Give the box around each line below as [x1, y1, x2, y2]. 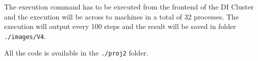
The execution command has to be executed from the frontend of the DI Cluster [4, 1, 254, 11]
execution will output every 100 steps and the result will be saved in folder [4, 21, 236, 31]
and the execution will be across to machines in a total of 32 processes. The [4, 11, 239, 21]
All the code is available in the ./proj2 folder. [4, 47, 149, 58]
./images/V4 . [4, 30, 46, 41]
